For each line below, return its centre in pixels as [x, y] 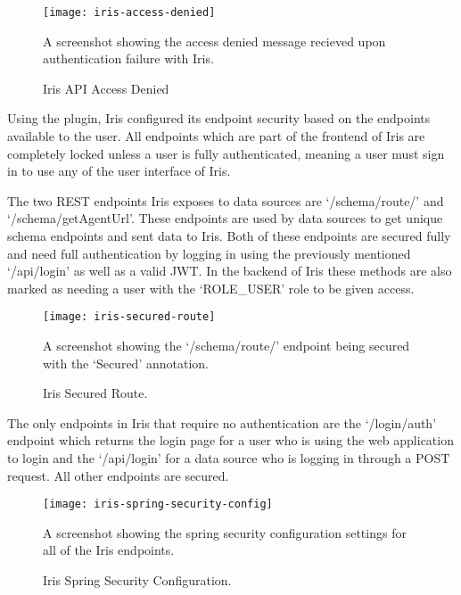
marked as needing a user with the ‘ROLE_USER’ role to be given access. [211, 288]
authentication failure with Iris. [128, 58]
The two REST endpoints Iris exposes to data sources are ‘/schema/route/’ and [226, 200]
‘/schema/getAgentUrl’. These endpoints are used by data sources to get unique [225, 218]
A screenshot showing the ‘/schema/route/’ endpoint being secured [226, 346]
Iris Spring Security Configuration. [137, 580]
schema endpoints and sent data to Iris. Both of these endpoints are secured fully [229, 236]
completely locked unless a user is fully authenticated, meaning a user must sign [226, 153]
